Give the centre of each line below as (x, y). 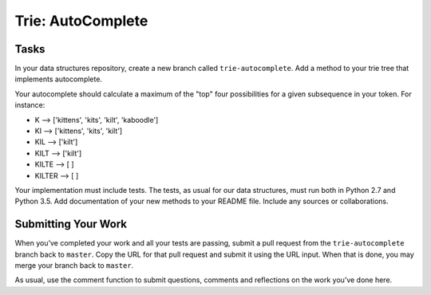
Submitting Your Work (71, 224)
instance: (30, 105)
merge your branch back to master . (74, 265)
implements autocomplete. (59, 79)
